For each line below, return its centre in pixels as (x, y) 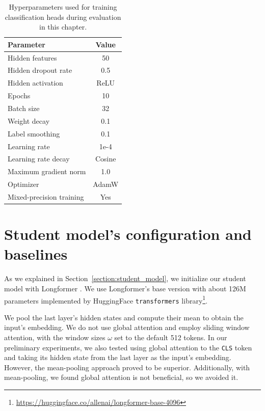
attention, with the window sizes (55, 337)
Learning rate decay (39, 159)
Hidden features (32, 57)
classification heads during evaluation (63, 17)
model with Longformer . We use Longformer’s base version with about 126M (125, 288)
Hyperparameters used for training (63, 7)
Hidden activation (35, 83)
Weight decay (29, 120)
